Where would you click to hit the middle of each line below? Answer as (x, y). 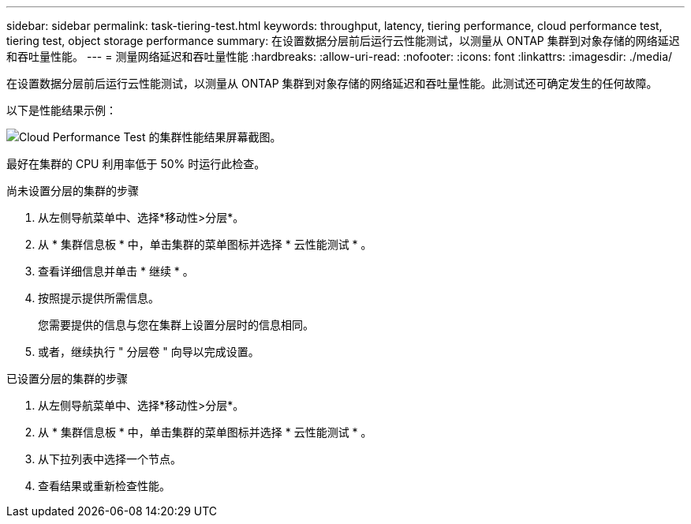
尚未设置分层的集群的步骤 (73, 191)
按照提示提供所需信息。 (99, 298)
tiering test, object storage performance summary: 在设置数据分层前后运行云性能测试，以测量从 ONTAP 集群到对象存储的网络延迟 (343, 41)
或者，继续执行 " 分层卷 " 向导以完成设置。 (149, 352)
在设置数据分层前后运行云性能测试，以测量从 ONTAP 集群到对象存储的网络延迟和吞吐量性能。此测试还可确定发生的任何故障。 (332, 83)
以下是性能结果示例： (62, 110)
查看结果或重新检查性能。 (104, 486)
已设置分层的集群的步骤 (67, 378)
